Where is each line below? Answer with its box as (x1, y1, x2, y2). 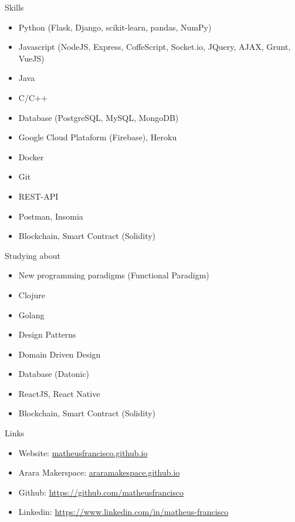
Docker (18, 150, 44, 163)
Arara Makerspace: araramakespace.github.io (18, 466, 180, 479)
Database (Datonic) (18, 368, 90, 380)
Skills (5, 1, 24, 13)
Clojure (18, 288, 45, 301)
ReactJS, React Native (18, 387, 100, 399)
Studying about (5, 249, 60, 261)
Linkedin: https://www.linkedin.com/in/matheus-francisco (18, 506, 229, 518)
